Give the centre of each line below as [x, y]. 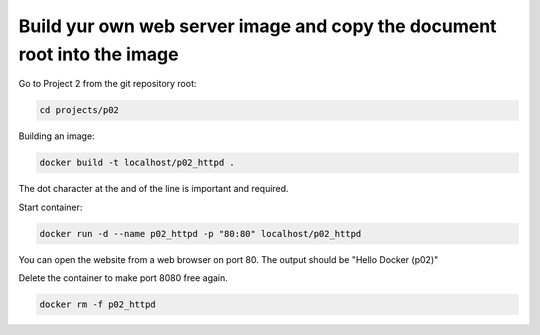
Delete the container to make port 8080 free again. [123, 278]
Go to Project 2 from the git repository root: [107, 84]
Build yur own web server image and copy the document [257, 26]
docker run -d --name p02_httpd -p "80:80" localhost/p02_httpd [200, 233]
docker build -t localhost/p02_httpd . [137, 163]
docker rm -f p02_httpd [98, 304]
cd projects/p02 [79, 110]
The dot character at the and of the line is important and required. [153, 189]
